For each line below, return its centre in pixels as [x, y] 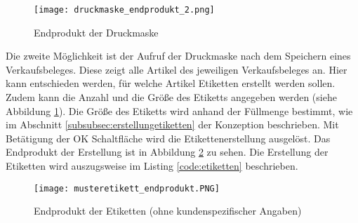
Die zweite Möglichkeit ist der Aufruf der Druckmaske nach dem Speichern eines [178, 56]
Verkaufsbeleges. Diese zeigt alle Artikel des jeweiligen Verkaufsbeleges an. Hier [177, 69]
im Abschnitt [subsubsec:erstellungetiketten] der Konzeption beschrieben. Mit [172, 124]
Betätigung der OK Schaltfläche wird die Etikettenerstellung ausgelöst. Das [168, 138]
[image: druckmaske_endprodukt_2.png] [124, 10]
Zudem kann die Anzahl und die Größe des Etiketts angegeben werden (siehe [171, 97]
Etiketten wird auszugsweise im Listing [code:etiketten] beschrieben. [152, 165]
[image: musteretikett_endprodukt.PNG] [127, 188]
